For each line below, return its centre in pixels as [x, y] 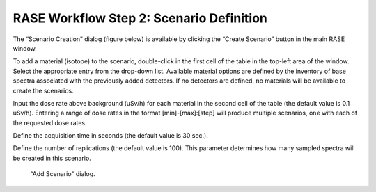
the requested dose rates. [50, 122]
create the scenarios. [43, 90]
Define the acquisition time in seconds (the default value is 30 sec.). [110, 136]
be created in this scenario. [52, 158]
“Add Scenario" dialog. [63, 174]
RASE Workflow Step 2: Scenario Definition [140, 18]
